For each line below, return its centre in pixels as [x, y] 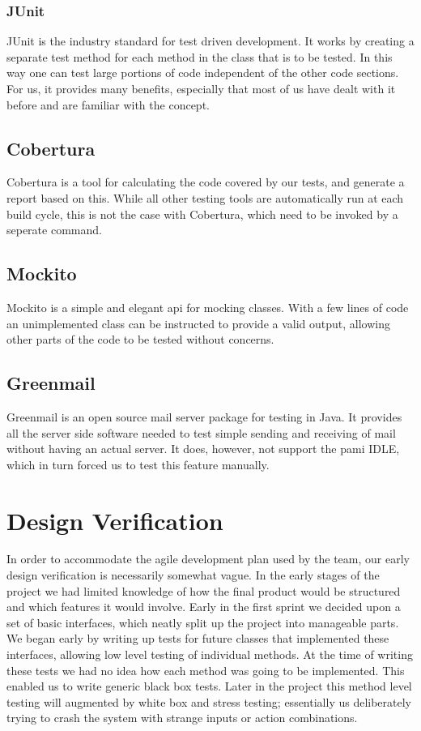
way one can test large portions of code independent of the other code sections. [203, 73]
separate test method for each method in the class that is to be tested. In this [200, 56]
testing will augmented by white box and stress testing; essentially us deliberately [209, 701]
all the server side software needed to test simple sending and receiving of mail [201, 432]
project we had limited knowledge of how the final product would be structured [204, 590]
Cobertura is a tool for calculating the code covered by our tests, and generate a [206, 182]
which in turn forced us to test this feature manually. [138, 464]
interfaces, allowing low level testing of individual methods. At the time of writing [210, 654]
